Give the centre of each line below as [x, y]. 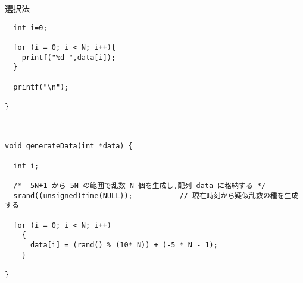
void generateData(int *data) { [69, 146]
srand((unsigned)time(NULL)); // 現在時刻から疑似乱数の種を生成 [156, 195]
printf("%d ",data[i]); [69, 57]
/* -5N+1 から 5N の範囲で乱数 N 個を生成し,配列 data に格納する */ [140, 186]
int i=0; [30, 28]
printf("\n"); [41, 87]
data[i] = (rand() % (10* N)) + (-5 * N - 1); [124, 245]
